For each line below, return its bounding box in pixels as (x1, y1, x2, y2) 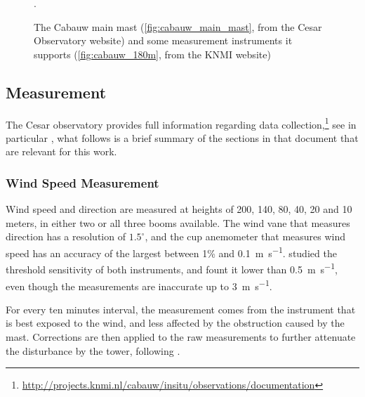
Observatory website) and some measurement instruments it (34, 33, 293, 48)
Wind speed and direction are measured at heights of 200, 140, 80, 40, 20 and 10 (6, 202, 352, 216)
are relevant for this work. (6, 144, 117, 159)
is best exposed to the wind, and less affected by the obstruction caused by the (6, 315, 345, 330)
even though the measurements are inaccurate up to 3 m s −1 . (6, 276, 272, 293)
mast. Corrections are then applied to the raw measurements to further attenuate (6, 329, 356, 344)
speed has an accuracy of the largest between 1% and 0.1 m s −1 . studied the (6, 244, 337, 260)
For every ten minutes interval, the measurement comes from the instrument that (6, 301, 356, 316)
